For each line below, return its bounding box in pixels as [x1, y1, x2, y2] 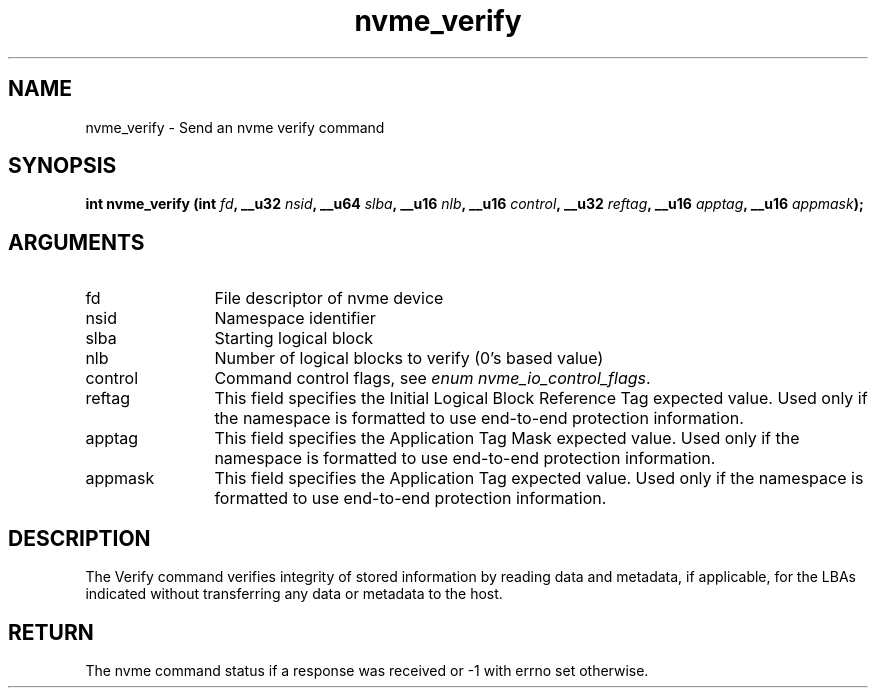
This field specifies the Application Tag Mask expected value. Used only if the [214, 428, 800, 449]
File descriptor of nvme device [214, 288, 444, 309]
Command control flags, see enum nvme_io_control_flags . [214, 368, 651, 389]
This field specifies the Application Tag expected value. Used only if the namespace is [214, 468, 864, 489]
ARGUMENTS [8, 229, 145, 255]
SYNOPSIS [8, 153, 117, 179]
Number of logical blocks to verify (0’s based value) [214, 348, 604, 369]
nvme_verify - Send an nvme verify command [85, 118, 385, 136]
